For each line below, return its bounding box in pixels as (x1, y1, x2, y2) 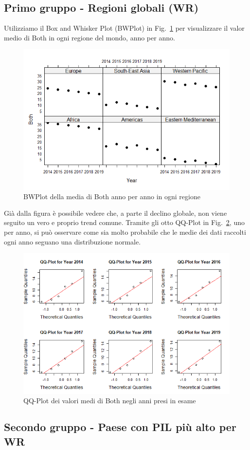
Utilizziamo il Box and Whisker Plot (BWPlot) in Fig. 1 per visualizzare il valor (4, 23, 245, 33)
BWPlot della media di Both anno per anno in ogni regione (23, 191, 200, 202)
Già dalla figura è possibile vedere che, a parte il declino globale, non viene (4, 207, 227, 218)
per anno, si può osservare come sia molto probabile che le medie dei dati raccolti (4, 227, 246, 237)
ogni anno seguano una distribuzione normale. (4, 236, 141, 246)
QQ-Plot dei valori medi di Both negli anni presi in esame (23, 395, 196, 406)
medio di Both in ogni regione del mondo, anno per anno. (4, 32, 175, 42)
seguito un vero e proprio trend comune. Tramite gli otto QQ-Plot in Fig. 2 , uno (4, 217, 245, 227)
